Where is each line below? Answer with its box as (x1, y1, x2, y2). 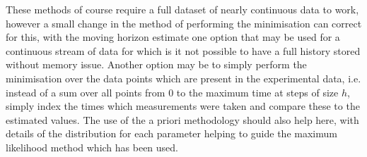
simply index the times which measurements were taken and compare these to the (6, 99, 360, 113)
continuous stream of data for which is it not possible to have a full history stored (6, 43, 361, 58)
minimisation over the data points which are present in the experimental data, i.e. (6, 70, 361, 85)
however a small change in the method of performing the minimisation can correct (6, 15, 362, 30)
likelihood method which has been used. (6, 139, 179, 154)
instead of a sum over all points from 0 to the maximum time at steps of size (6, 84, 339, 99)
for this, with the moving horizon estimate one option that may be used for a (6, 30, 340, 44)
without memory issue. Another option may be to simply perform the (6, 57, 307, 72)
